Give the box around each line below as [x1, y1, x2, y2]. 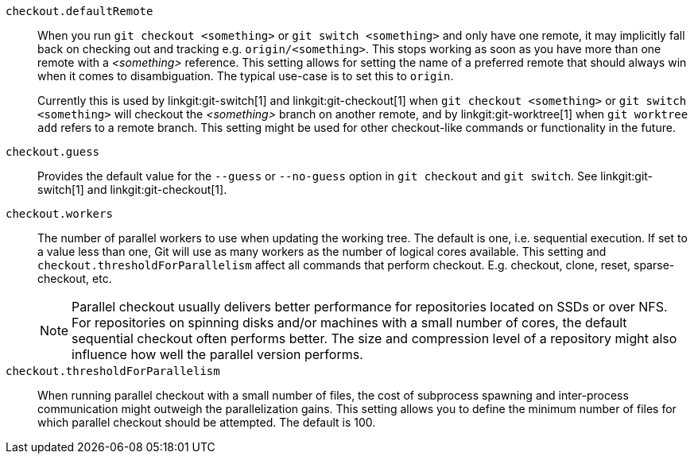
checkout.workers [6, 207, 113, 220]
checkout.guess [6, 145, 100, 158]
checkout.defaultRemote [6, 5, 153, 17]
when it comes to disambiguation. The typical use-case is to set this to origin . [37, 69, 454, 83]
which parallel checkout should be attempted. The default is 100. [37, 416, 376, 429]
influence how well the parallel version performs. [72, 346, 363, 362]
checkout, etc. [37, 272, 112, 285]
